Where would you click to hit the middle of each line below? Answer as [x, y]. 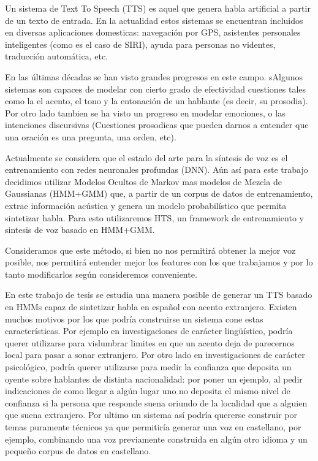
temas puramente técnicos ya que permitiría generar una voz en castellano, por [153, 427]
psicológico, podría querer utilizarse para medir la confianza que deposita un [148, 367]
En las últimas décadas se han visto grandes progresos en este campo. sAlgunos [154, 76]
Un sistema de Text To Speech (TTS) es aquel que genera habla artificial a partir [158, 8]
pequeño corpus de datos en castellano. [78, 451]
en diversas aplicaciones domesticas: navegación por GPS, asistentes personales [153, 32]
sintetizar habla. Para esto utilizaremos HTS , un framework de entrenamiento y [154, 217]
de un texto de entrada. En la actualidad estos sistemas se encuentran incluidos [154, 20]
